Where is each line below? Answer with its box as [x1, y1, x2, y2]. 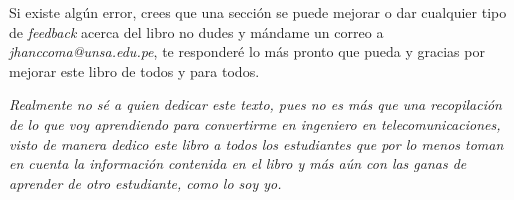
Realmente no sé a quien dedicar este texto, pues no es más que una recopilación [9, 94, 502, 115]
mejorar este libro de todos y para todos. [9, 60, 260, 81]
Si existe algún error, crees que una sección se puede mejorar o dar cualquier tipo [9, 2, 507, 22]
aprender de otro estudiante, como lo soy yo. [9, 172, 282, 193]
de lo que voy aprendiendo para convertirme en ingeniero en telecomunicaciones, [9, 113, 501, 134]
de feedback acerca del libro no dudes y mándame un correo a [9, 21, 384, 42]
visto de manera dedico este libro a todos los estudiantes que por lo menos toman [9, 133, 504, 154]
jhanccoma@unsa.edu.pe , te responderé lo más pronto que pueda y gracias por [9, 41, 485, 62]
